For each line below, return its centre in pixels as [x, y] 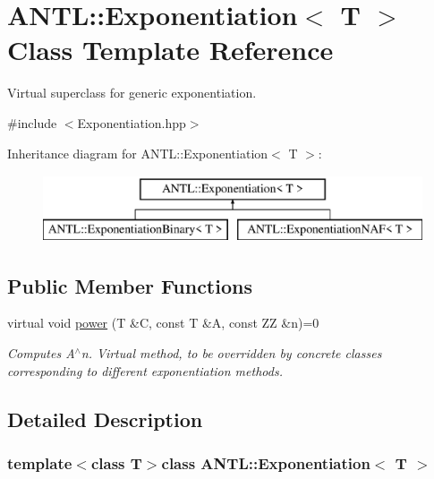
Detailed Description [105, 419]
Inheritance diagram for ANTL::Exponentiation [138, 153]
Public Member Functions [130, 285]
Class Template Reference [170, 50]
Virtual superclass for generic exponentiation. [132, 93]
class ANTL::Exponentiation [266, 462]
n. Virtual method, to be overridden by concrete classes [231, 353]
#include [32, 122]
